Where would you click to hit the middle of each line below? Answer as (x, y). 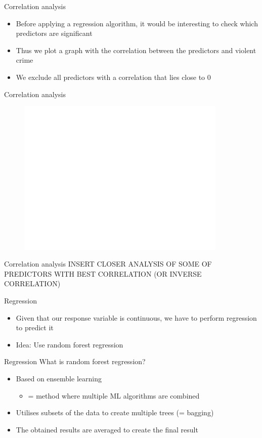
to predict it (35, 327)
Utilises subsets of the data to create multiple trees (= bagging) (115, 412)
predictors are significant (54, 33)
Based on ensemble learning (59, 378)
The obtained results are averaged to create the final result (107, 429)
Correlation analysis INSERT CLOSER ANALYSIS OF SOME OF (108, 264)
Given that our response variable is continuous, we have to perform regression (136, 317)
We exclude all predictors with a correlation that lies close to (111, 77)
